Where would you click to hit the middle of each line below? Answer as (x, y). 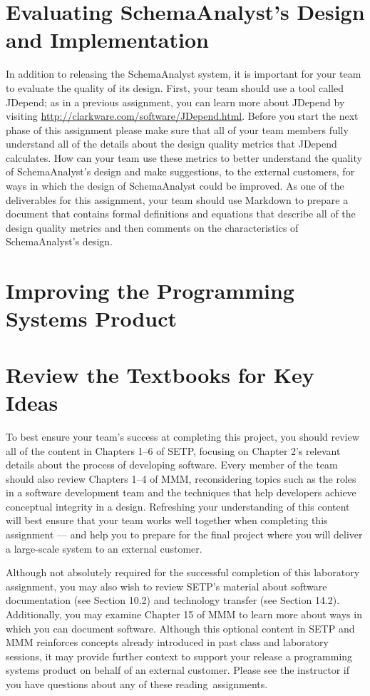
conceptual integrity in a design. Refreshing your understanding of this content (178, 506)
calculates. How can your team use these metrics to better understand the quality (184, 157)
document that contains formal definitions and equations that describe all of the (181, 214)
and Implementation (107, 40)
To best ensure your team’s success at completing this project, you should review (183, 436)
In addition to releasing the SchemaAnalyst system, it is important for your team (184, 74)
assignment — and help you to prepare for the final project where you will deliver (184, 534)
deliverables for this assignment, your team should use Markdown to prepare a (177, 199)
